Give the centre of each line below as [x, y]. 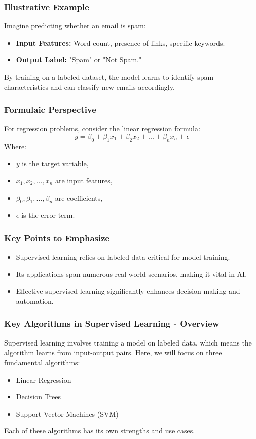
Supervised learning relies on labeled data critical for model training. [123, 257]
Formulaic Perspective [50, 109]
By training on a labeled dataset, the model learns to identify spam [109, 77]
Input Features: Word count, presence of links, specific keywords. [120, 42]
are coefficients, [79, 197]
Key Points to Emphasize [57, 238]
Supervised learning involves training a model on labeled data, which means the [128, 342]
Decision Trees [39, 397]
